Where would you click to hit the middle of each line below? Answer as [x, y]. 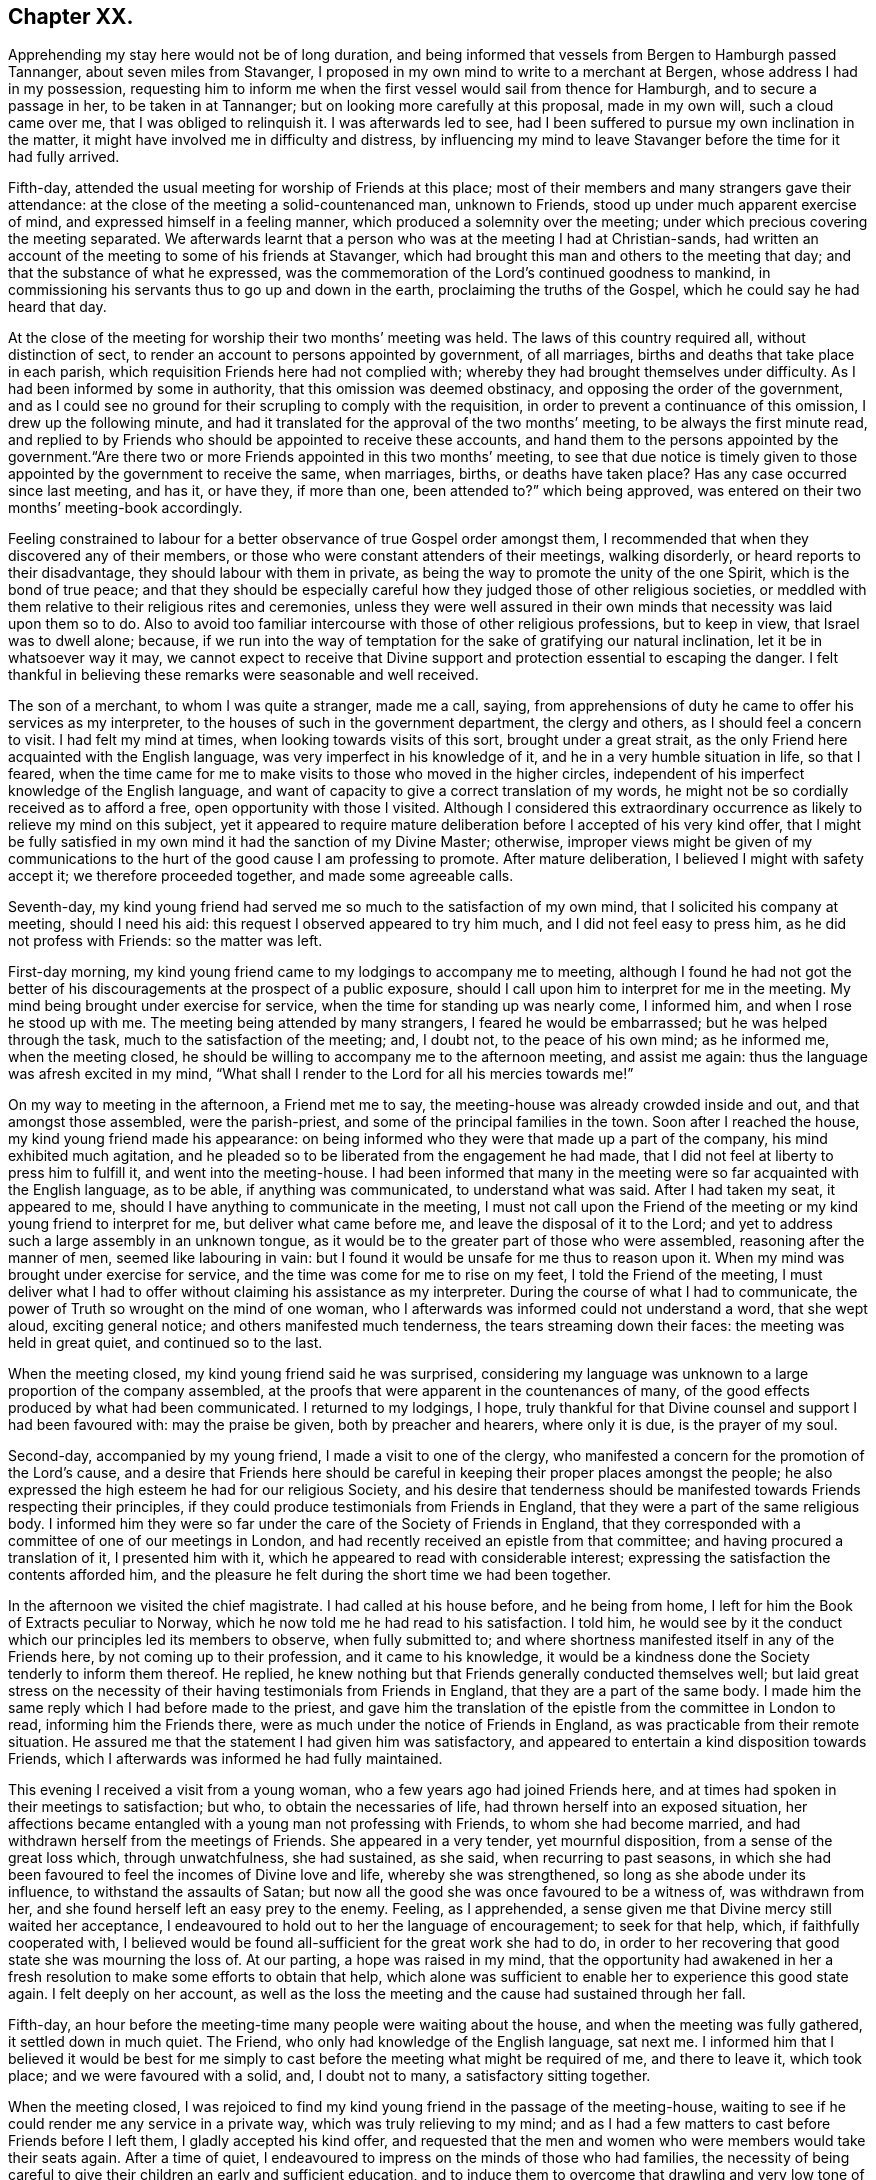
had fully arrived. [64, 157]
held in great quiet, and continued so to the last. [165, 1343]
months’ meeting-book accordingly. [125, 508]
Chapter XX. [71, 16]
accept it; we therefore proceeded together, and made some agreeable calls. [261, 876]
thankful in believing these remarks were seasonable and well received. [243, 675]
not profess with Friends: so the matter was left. [165, 941]
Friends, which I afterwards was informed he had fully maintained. [225, 1759]
